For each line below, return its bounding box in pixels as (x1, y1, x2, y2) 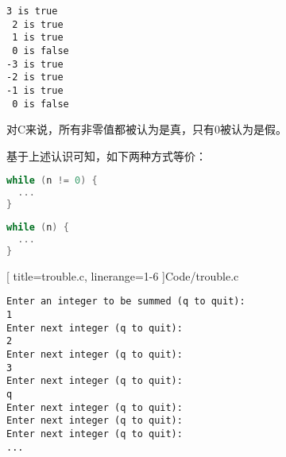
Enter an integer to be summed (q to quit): (6, 296, 245, 308)
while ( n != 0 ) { (6, 175, 98, 187)
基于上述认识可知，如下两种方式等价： (6, 147, 207, 164)
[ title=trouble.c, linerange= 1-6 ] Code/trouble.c (6, 267, 239, 284)
